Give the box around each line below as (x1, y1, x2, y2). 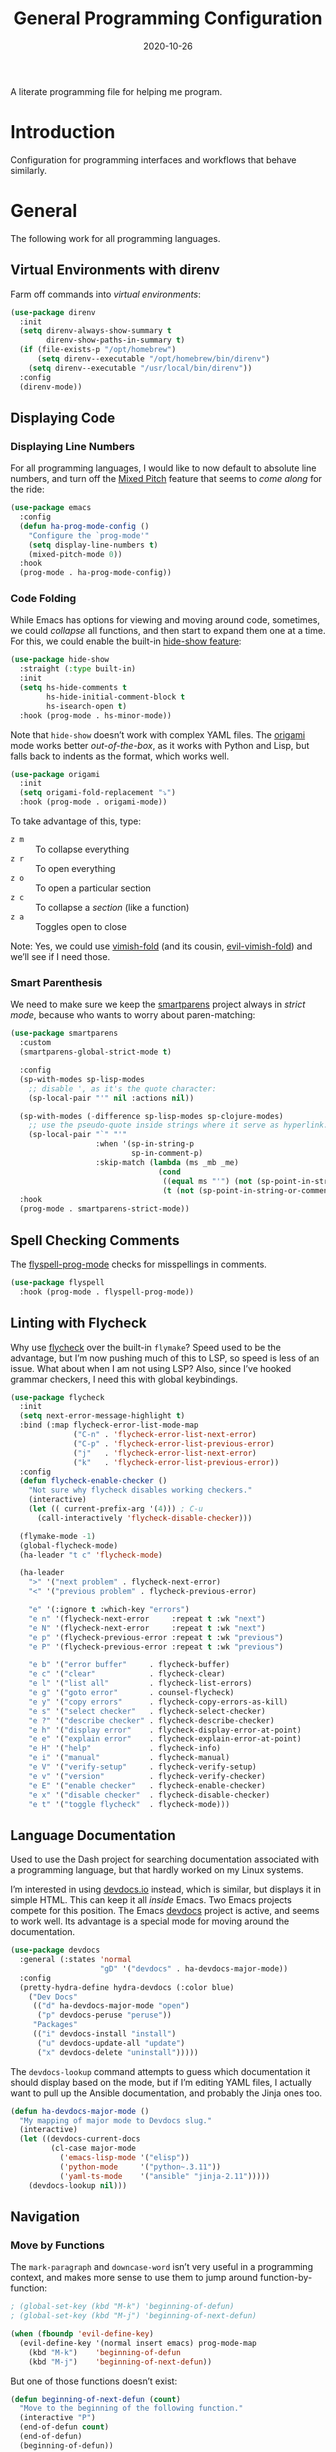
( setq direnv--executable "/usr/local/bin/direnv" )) (28, 363, 253, 373)
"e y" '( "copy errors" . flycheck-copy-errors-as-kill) (28, 1697, 288, 1707)
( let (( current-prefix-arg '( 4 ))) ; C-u (28, 1504, 203, 1514)
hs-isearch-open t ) (46, 701, 128, 711)
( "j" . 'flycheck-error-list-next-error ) (73, 1448, 257, 1458)
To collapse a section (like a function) (35, 902, 190, 914)
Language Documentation (10, 1827, 176, 1844)
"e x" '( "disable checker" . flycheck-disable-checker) (28, 1790, 271, 1800)
